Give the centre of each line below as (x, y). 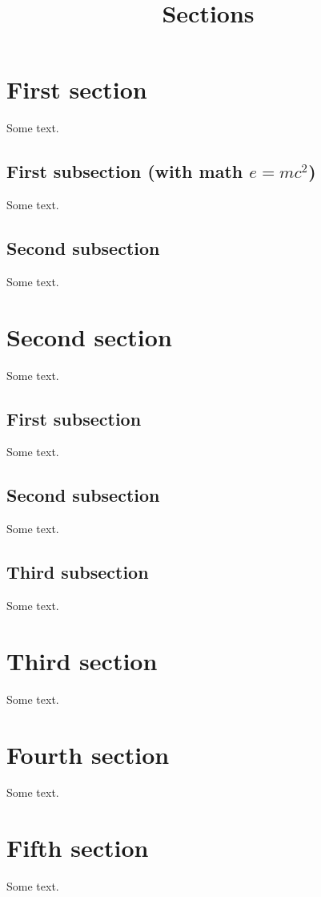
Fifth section (78, 848)
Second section (89, 336)
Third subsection (78, 572)
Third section (82, 660)
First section (77, 89)
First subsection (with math (125, 171)
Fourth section (88, 754)
